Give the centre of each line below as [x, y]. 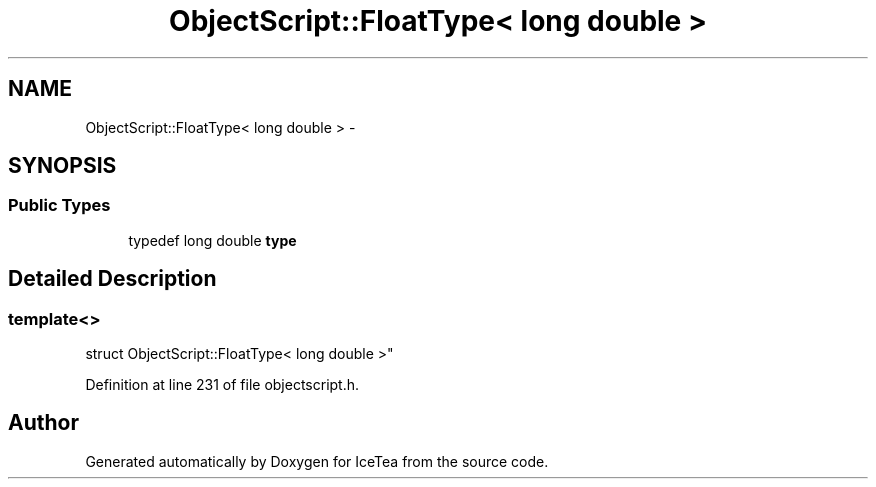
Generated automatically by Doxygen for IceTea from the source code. [317, 461]
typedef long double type [212, 240]
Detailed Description [112, 279]
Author [43, 423]
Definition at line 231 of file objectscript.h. [222, 385]
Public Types [59, 205]
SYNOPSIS [62, 166]
